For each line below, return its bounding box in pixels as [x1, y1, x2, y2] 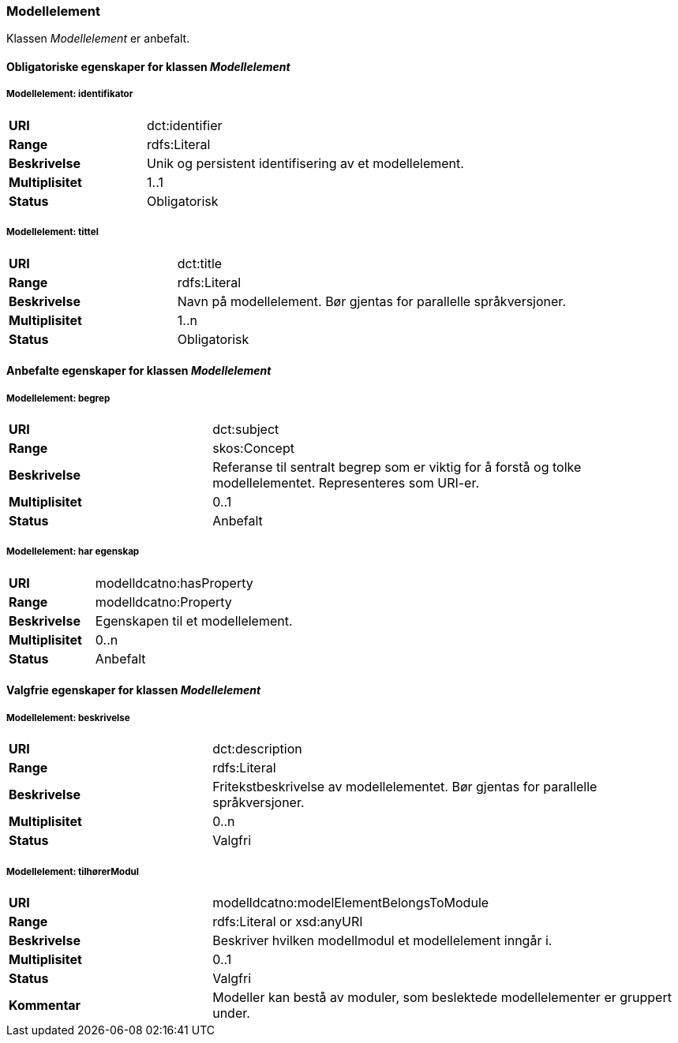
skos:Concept [212, 439, 294, 456]
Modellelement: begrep [6, 392, 111, 404]
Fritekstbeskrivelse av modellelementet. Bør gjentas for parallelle [212, 779, 597, 795]
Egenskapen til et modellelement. [95, 612, 293, 629]
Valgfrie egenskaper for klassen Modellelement [6, 683, 261, 697]
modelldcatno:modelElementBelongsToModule [212, 894, 489, 910]
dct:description [212, 741, 302, 757]
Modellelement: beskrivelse [6, 712, 130, 723]
